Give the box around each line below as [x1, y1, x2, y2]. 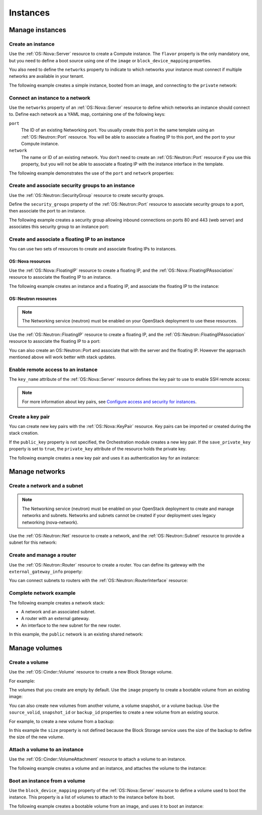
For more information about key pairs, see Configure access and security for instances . [22, 399, 196, 405]
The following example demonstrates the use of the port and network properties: [9, 170, 174, 176]
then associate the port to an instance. [9, 208, 86, 214]
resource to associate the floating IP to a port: [9, 338, 100, 344]
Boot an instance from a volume [9, 777, 85, 784]
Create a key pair [9, 413, 50, 420]
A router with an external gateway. [21, 616, 90, 621]
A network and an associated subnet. [21, 608, 96, 615]
